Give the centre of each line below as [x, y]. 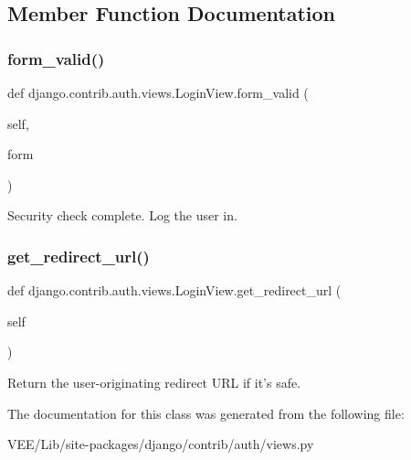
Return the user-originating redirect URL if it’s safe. [154, 382]
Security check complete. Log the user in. [122, 215]
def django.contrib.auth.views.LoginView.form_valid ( [158, 92]
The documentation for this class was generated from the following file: [206, 413]
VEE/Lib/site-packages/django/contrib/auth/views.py [161, 444]
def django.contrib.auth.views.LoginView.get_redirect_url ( [174, 290]
